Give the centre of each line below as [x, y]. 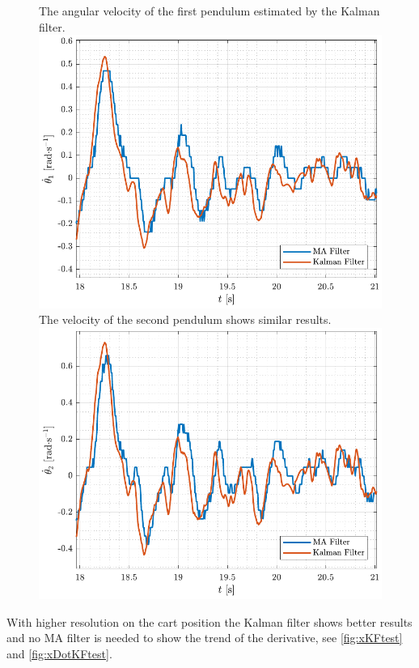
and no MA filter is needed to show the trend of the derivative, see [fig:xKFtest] [205, 638]
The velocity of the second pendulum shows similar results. [185, 319]
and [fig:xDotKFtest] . [59, 654]
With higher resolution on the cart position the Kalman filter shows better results [209, 621]
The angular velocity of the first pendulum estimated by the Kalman [209, 11]
